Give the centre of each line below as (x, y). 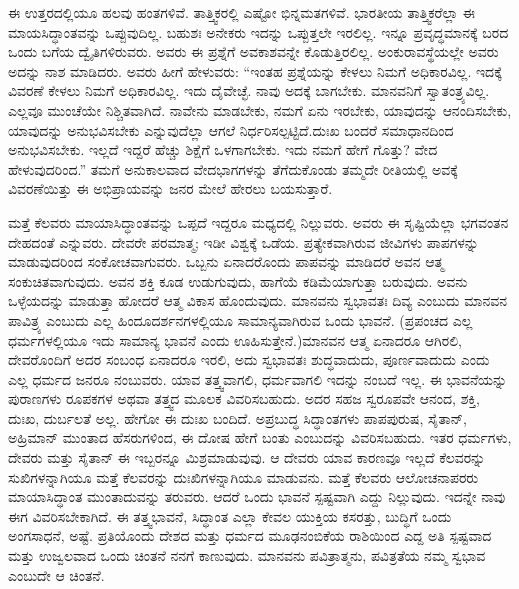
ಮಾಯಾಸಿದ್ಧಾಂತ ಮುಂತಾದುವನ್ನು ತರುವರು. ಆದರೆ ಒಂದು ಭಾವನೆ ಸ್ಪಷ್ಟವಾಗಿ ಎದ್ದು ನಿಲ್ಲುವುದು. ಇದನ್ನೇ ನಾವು (257, 496)
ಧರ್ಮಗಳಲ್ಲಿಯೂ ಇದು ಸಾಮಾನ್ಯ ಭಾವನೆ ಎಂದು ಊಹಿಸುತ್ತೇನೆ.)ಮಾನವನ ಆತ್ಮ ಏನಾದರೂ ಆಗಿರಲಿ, (235, 339)
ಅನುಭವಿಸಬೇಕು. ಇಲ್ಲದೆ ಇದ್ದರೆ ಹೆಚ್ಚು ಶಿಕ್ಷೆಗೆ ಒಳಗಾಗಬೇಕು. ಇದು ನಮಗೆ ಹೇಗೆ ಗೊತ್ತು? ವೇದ (223, 149)
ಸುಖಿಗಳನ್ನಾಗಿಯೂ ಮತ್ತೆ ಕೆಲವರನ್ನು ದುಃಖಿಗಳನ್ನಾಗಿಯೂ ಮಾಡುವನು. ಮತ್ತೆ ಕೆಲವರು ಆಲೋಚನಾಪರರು (243, 476)
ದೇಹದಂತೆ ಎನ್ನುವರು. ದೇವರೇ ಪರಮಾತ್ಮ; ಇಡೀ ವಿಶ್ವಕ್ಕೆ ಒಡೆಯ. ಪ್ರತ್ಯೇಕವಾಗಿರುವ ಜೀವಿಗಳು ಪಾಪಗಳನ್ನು (243, 241)
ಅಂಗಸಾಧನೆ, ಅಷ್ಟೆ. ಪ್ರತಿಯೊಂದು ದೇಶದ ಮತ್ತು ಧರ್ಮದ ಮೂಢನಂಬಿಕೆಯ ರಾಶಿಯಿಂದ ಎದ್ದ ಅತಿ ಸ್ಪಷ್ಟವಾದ (250, 535)
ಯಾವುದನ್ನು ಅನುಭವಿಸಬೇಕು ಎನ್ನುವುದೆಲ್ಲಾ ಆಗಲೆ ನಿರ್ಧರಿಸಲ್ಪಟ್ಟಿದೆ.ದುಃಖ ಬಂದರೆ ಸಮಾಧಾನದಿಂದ (231, 129)
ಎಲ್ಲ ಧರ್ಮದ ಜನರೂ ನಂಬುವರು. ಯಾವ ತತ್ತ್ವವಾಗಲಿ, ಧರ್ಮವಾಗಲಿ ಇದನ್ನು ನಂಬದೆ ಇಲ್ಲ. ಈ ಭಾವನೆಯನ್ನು (258, 378)
